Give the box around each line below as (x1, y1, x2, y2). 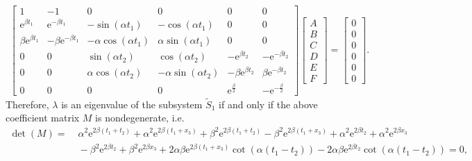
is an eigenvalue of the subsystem (61, 96, 203, 111)
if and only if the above (219, 96, 318, 111)
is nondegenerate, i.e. (95, 110, 185, 125)
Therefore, (6, 96, 49, 111)
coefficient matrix (6, 110, 80, 125)
